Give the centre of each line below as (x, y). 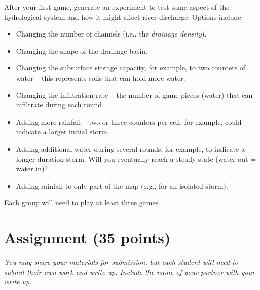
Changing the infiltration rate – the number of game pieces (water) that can (134, 95)
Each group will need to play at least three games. (82, 203)
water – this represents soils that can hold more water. (101, 77)
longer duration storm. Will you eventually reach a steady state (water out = (136, 158)
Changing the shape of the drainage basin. (82, 50)
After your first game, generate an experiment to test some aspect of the (117, 7)
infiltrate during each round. (60, 105)
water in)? (32, 169)
